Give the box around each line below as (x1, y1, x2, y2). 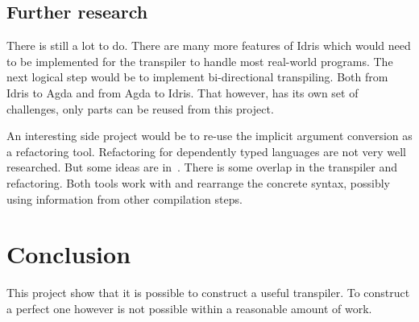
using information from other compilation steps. (6, 190, 243, 207)
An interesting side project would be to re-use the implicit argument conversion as (6, 127, 413, 144)
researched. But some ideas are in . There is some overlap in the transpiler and (6, 159, 398, 175)
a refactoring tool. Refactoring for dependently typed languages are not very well (6, 142, 406, 159)
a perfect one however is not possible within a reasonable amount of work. (6, 299, 372, 316)
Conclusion (6, 237, 131, 270)
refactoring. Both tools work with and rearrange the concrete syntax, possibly (6, 174, 391, 191)
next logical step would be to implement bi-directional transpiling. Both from (6, 68, 388, 85)
